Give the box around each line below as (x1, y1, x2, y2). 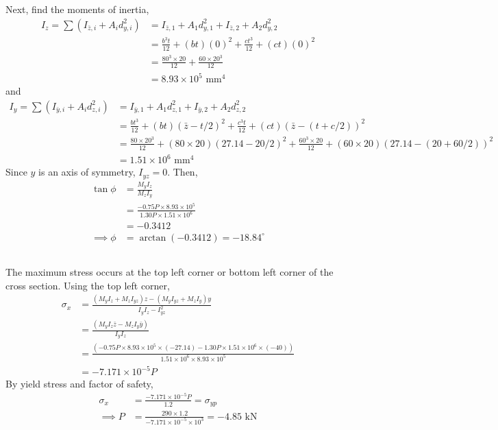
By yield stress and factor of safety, (5, 377, 153, 391)
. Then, (167, 165, 198, 179)
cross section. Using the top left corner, (5, 278, 170, 292)
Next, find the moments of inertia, (5, 2, 149, 16)
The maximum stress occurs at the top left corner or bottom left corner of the (5, 264, 334, 278)
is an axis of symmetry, (38, 165, 136, 179)
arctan (139, 232, 166, 243)
